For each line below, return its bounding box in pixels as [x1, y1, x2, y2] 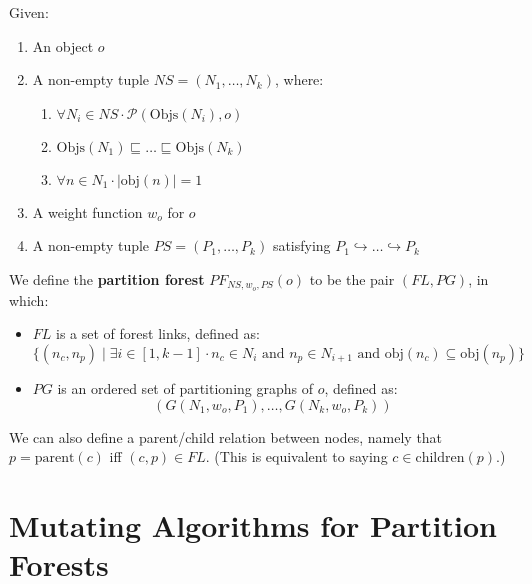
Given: [9, 2, 49, 22]
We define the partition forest [9, 268, 205, 289]
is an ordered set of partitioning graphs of [57, 378, 313, 399]
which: [9, 289, 49, 310]
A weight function [32, 201, 143, 222]
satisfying [272, 235, 331, 256]
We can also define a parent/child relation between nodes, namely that [9, 426, 443, 447]
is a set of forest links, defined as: [56, 323, 260, 344]
